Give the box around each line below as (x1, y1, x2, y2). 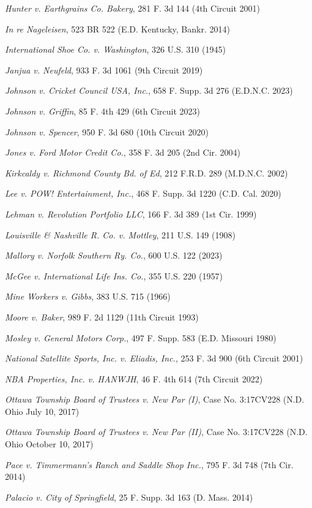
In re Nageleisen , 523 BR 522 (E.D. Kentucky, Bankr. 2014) (5, 22, 230, 35)
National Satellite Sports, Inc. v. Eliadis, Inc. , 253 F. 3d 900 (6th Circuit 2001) (5, 352, 303, 365)
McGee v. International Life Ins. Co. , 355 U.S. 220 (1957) (5, 269, 223, 282)
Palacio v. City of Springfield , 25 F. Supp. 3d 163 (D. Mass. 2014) (5, 490, 253, 503)
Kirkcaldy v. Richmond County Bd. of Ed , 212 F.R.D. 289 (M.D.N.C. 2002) (5, 166, 288, 179)
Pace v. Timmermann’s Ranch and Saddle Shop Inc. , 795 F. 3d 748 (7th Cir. (5, 458, 294, 471)
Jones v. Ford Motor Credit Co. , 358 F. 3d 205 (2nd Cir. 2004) (5, 146, 241, 159)
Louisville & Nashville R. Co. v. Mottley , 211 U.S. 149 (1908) (5, 228, 236, 241)
